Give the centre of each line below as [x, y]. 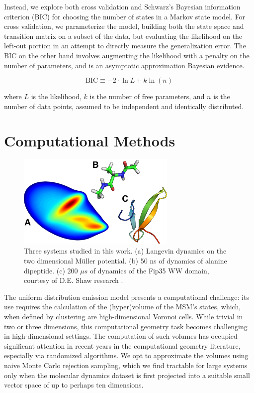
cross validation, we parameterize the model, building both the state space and [124, 26]
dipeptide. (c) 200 [51, 270]
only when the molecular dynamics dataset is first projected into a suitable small [127, 375]
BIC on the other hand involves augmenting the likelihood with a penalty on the [127, 55]
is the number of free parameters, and [147, 96]
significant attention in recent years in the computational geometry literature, [122, 345]
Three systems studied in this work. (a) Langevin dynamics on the [125, 251]
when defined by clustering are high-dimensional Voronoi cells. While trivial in [124, 316]
